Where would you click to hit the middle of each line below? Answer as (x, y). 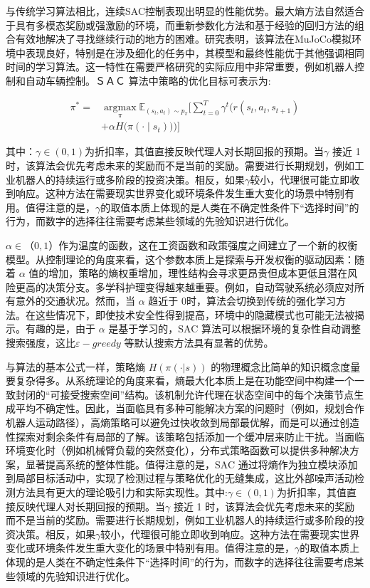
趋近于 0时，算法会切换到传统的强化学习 (242, 301)
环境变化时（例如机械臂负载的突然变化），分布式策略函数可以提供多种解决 (178, 450)
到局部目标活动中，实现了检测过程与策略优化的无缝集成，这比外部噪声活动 (180, 478)
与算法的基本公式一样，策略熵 (75, 366)
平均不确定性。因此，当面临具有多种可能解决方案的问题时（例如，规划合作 (190, 408)
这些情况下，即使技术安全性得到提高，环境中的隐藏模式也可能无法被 (195, 314)
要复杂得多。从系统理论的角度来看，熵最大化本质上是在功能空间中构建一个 (180, 380)
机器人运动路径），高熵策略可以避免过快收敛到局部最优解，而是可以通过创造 (183, 422)
